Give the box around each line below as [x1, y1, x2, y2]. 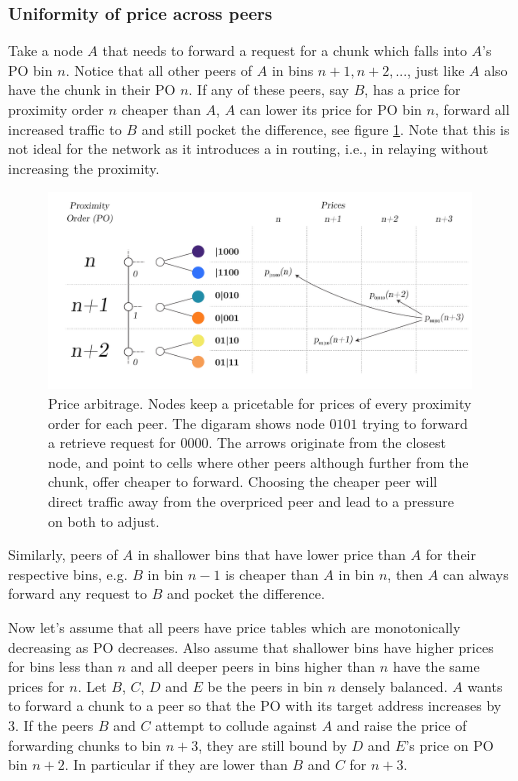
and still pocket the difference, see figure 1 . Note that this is [141, 118, 510, 139]
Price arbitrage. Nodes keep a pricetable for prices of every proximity [48, 393, 472, 414]
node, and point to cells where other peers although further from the [48, 451, 469, 472]
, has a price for [364, 79, 461, 100]
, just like [407, 59, 465, 80]
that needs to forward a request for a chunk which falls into [102, 40, 467, 61]
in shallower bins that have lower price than [137, 544, 406, 565]
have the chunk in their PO [8, 79, 176, 100]
